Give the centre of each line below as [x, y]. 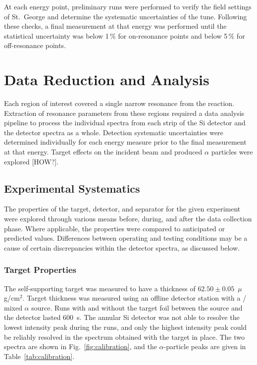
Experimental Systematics [72, 188]
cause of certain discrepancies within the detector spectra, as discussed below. [122, 247]
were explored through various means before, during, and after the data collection [128, 219]
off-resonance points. [35, 45]
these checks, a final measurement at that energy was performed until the [115, 26]
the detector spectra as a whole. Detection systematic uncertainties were [114, 132]
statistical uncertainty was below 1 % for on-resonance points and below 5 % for [125, 35]
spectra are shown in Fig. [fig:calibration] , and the [80, 346]
